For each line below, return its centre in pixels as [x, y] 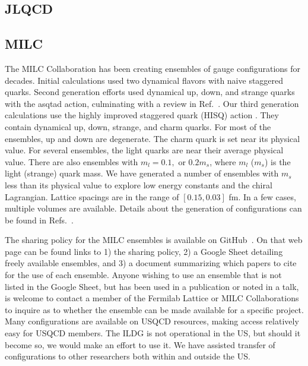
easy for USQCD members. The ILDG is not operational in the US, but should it [153, 333]
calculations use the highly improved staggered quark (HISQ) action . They [142, 115]
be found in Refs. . [39, 220]
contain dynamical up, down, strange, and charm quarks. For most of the [138, 126]
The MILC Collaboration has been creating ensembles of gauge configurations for [153, 68]
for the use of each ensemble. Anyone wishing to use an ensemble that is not [143, 275]
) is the [277, 161]
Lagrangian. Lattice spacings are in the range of [92, 196]
